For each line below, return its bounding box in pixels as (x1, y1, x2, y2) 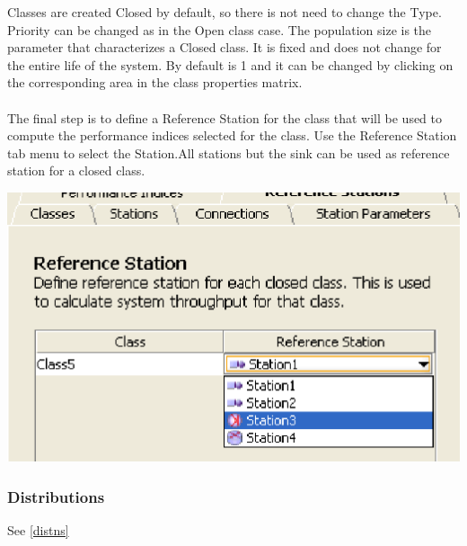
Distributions (7, 485, 105, 507)
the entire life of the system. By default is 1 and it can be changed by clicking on (7, 55, 454, 74)
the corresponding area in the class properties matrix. (7, 73, 303, 92)
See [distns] (7, 520, 69, 539)
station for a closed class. (7, 161, 145, 180)
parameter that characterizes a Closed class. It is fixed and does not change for (7, 38, 442, 57)
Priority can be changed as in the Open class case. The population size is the (7, 20, 432, 39)
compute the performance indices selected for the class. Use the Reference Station (7, 126, 457, 145)
